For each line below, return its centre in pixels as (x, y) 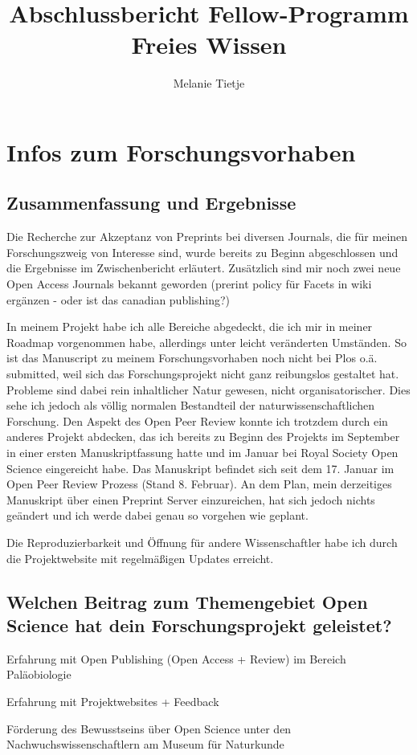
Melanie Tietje (209, 83)
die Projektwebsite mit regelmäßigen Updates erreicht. (140, 558)
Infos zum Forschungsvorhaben (181, 151)
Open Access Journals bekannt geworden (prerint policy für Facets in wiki (189, 284)
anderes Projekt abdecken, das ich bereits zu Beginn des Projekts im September (203, 437)
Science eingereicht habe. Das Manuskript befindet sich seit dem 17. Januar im (200, 468)
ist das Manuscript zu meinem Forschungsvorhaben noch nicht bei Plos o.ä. (192, 358)
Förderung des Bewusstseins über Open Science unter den (149, 728)
